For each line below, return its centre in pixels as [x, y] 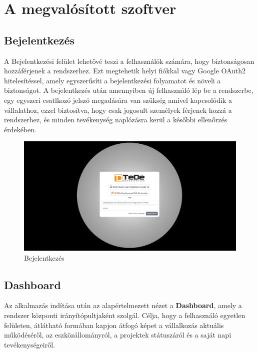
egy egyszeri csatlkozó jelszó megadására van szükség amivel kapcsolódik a [118, 100]
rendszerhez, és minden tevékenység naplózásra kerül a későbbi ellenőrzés [116, 120]
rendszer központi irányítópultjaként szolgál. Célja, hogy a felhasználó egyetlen [125, 315]
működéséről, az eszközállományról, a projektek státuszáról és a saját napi [118, 335]
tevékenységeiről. [29, 344]
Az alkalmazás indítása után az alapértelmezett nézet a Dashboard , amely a [123, 305]
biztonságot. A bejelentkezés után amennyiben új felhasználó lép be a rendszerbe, [129, 90]
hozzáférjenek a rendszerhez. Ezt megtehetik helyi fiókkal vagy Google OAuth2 [125, 71]
